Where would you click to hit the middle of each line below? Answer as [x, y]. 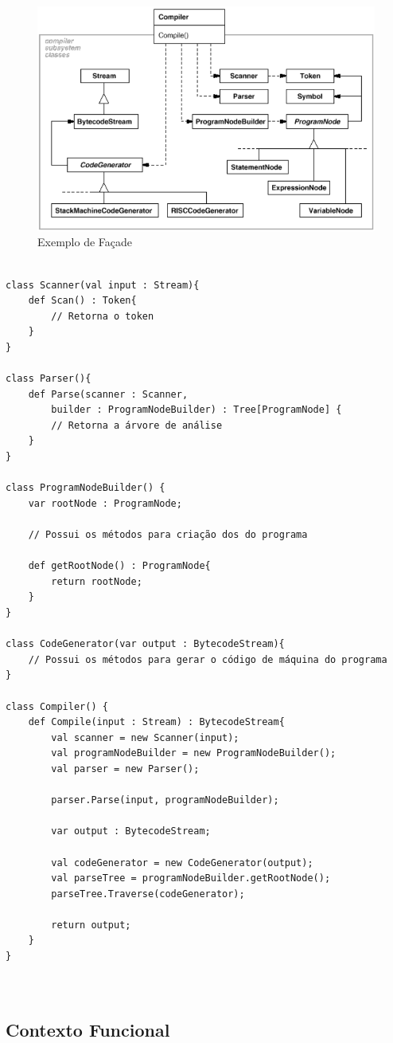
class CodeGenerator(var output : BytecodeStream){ [145, 644]
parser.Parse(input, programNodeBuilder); [165, 800]
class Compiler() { [57, 706]
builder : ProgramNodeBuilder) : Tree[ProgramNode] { [196, 410]
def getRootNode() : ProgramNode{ [119, 566]
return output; [91, 925]
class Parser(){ [49, 379]
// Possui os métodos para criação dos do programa [168, 535]
